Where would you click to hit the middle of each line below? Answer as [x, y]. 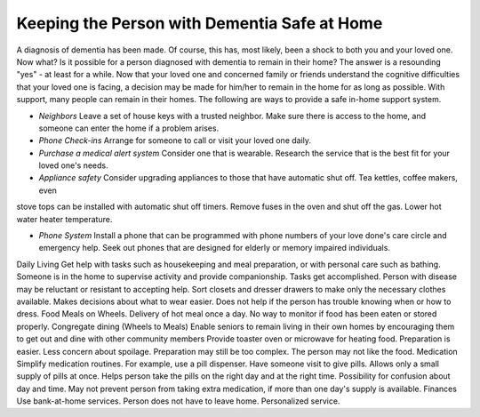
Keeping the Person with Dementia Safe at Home [200, 23]
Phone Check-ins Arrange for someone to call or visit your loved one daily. [175, 140]
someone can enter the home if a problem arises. [129, 128]
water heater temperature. [64, 219]
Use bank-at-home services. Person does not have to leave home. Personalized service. [178, 401]
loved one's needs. [73, 165]
